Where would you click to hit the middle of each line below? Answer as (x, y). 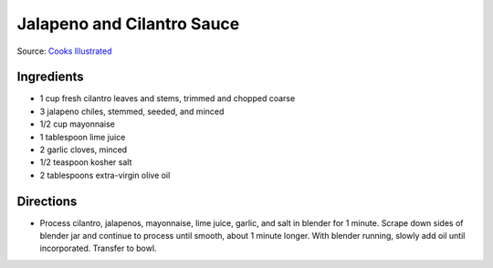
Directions (47, 201)
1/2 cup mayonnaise (78, 124)
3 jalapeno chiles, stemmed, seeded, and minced (132, 111)
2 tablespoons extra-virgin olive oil (105, 175)
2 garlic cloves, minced (84, 149)
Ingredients (50, 77)
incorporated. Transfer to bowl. (98, 248)
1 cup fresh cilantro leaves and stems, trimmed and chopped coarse (168, 98)
